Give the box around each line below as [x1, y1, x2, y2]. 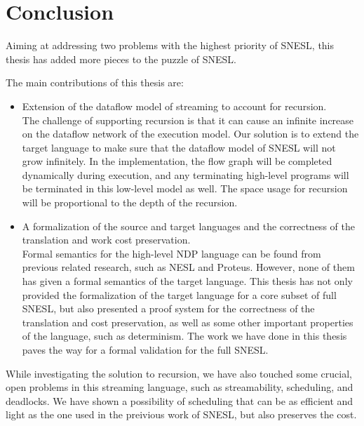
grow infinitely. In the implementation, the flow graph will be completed [22, 154, 332, 168]
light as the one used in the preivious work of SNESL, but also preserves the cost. [6, 407, 357, 422]
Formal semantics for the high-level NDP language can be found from [22, 246, 321, 260]
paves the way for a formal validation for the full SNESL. [22, 342, 269, 357]
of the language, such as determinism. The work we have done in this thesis [22, 328, 347, 343]
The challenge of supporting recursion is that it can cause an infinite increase [22, 112, 354, 127]
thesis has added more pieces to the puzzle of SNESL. [6, 51, 236, 66]
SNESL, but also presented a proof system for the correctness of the [22, 301, 315, 316]
